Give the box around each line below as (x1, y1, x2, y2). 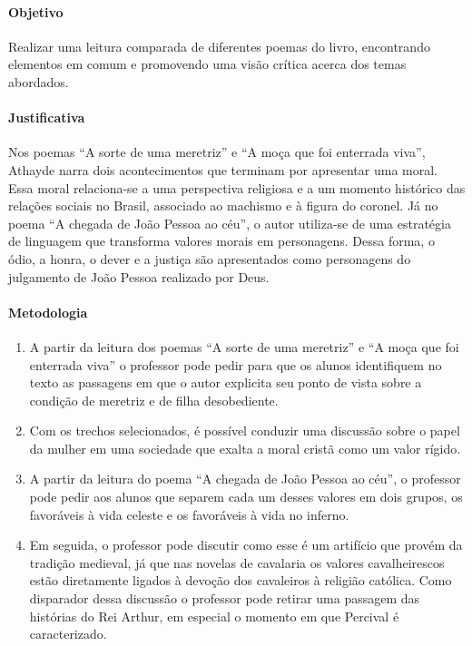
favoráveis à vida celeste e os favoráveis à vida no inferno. (29, 504, 349, 524)
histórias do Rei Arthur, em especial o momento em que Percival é (29, 606, 399, 625)
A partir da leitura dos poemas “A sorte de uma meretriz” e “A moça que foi (29, 337, 459, 356)
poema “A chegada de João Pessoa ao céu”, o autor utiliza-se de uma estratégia (8, 213, 451, 232)
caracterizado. (29, 624, 107, 643)
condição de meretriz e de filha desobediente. (29, 390, 279, 409)
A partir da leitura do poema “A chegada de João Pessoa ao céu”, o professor (29, 469, 461, 488)
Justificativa (8, 108, 85, 127)
